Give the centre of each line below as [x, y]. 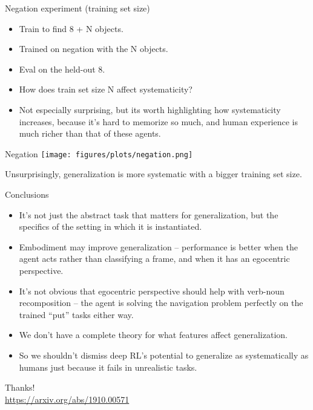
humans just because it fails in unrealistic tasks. [108, 367]
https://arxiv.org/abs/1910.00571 [67, 399]
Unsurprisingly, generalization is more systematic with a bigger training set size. [153, 174]
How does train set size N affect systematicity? [106, 89]
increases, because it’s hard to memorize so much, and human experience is [159, 121]
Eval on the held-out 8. [62, 69]
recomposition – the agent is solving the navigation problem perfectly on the [161, 303]
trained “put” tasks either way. [76, 314]
